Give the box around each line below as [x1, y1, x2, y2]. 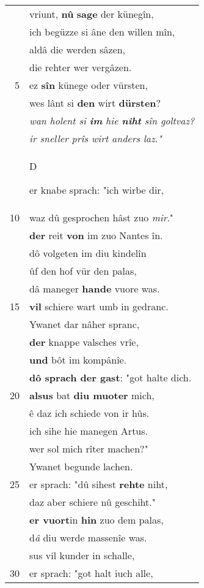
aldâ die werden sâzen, [29, 42, 126, 56]
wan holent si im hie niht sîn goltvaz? [29, 113, 195, 128]
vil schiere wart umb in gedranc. [29, 299, 169, 313]
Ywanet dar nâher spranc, [29, 317, 140, 331]
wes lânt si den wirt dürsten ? [29, 96, 161, 110]
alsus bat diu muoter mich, [29, 388, 155, 402]
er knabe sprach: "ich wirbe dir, [29, 183, 164, 197]
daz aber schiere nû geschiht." [29, 495, 156, 509]
